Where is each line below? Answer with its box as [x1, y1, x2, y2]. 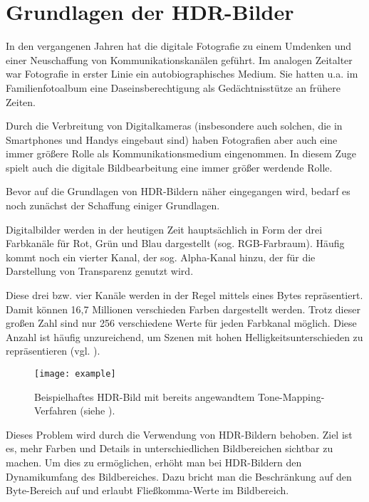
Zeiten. [6, 94, 36, 109]
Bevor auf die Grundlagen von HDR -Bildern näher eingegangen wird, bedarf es [6, 184, 350, 199]
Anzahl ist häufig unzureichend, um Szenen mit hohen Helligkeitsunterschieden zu [6, 329, 363, 344]
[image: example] [34, 369, 116, 379]
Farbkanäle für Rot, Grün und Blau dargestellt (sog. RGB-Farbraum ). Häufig [6, 236, 345, 251]
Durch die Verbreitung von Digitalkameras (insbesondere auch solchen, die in [6, 118, 343, 133]
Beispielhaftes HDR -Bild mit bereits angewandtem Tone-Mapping [34, 389, 321, 404]
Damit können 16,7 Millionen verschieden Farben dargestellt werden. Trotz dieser [6, 301, 360, 316]
